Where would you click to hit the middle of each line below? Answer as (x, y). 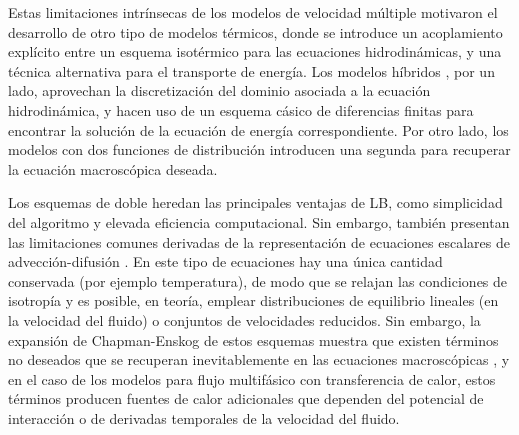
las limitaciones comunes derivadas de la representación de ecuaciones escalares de (259, 241)
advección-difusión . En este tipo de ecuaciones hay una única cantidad (225, 261)
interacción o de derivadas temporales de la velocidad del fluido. (204, 417)
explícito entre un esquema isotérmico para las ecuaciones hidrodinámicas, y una (255, 51)
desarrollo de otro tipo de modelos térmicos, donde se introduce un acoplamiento (255, 31)
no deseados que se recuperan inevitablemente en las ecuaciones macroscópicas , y (259, 359)
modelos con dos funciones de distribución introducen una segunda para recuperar (259, 149)
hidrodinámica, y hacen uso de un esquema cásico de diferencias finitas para (241, 109)
